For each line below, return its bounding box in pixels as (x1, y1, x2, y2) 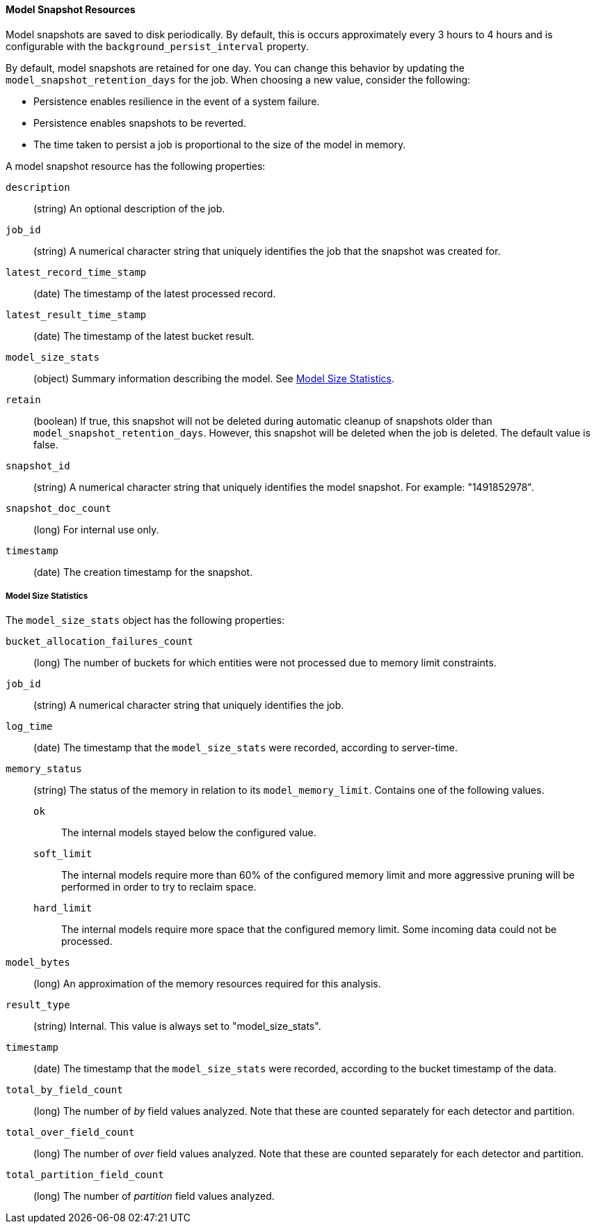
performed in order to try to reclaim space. (61, 881, 257, 893)
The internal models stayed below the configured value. (61, 827, 316, 839)
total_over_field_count (6, 1127, 135, 1138)
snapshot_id (6, 460, 70, 471)
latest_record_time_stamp (6, 266, 147, 278)
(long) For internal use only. (33, 523, 159, 535)
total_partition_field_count (6, 1169, 164, 1181)
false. (33, 438, 58, 451)
